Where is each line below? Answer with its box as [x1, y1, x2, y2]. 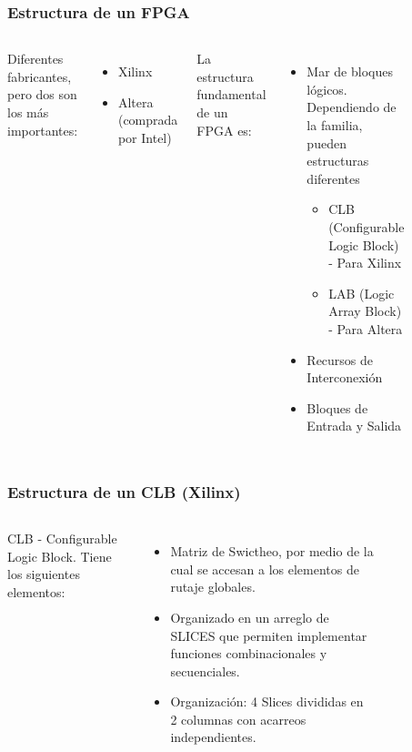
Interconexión [306, 368, 383, 387]
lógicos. [306, 79, 347, 98]
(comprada [117, 110, 178, 129]
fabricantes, [7, 66, 72, 86]
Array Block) [328, 301, 402, 320]
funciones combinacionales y [170, 644, 327, 663]
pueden [306, 133, 347, 152]
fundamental [196, 85, 266, 104]
